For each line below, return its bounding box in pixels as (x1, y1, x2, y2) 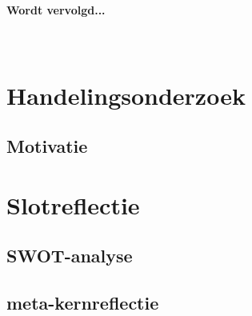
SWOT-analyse (6, 243, 133, 268)
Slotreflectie (6, 188, 140, 221)
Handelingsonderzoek (6, 78, 246, 111)
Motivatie (6, 134, 88, 158)
